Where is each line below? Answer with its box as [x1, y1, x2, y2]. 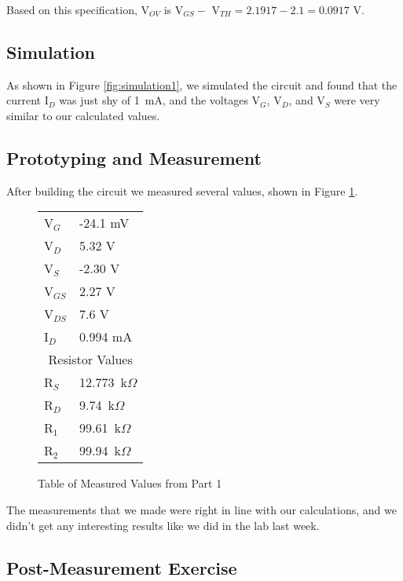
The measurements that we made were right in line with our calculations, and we [6, 501, 397, 517]
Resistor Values [48, 350, 133, 369]
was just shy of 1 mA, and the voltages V [59, 92, 261, 108]
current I [6, 92, 49, 108]
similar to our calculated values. [6, 107, 160, 123]
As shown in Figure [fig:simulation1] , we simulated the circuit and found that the [6, 76, 398, 93]
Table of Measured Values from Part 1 [38, 475, 222, 491]
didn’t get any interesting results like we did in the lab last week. [6, 517, 320, 533]
